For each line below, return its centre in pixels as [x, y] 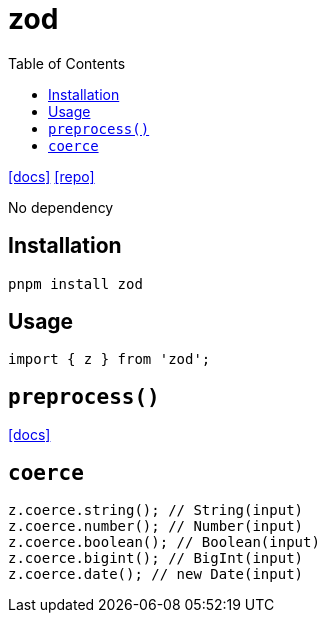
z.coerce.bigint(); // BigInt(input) [156, 558]
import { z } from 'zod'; [109, 359]
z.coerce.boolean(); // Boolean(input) [164, 542]
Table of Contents [67, 63]
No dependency [61, 207]
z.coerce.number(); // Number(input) [156, 526]
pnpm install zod [75, 283]
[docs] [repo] [51, 176]
